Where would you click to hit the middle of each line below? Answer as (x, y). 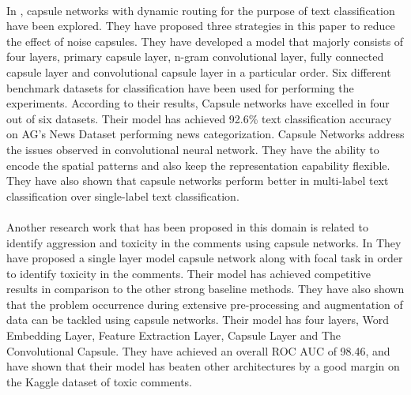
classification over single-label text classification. (123, 196)
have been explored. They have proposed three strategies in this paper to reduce (201, 26)
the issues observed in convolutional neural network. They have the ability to (193, 149)
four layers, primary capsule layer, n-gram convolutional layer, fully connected (195, 56)
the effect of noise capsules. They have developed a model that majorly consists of (205, 41)
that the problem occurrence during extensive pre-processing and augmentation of (205, 304)
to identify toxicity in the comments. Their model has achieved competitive (189, 273)
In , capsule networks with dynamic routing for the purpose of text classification (201, 10)
